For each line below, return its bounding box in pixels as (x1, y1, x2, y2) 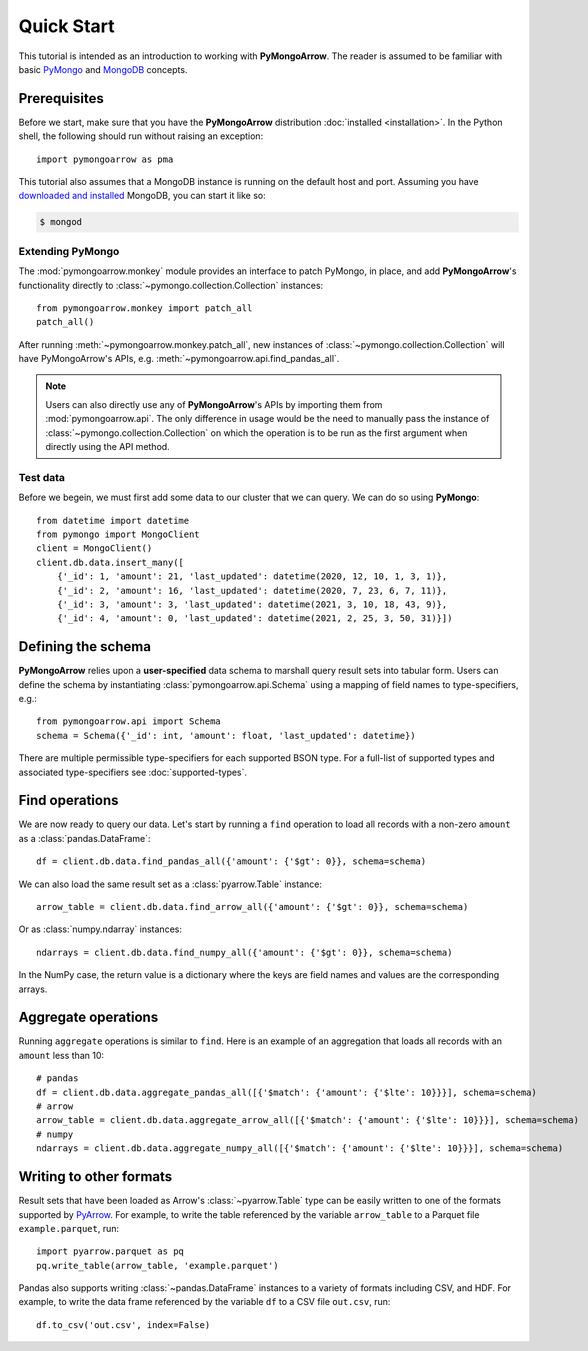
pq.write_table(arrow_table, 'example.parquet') (36, 1260, 279, 1271)
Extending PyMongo (18, 244, 120, 258)
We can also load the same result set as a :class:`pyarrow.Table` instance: (18, 878, 322, 890)
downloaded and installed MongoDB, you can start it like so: (18, 190, 266, 202)
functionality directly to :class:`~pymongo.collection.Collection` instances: (18, 279, 324, 291)
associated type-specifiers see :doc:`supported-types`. (18, 766, 248, 778)
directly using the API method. (45, 441, 170, 453)
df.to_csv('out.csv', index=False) (36, 1319, 211, 1330)
